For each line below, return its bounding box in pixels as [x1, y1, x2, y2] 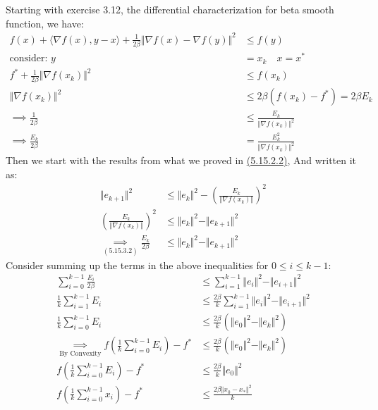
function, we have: [6, 15, 84, 30]
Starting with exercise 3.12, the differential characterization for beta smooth [6, 2, 334, 16]
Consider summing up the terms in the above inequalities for [6, 257, 269, 272]
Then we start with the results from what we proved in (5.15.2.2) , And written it [6, 153, 357, 168]
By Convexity [59, 349, 102, 357]
